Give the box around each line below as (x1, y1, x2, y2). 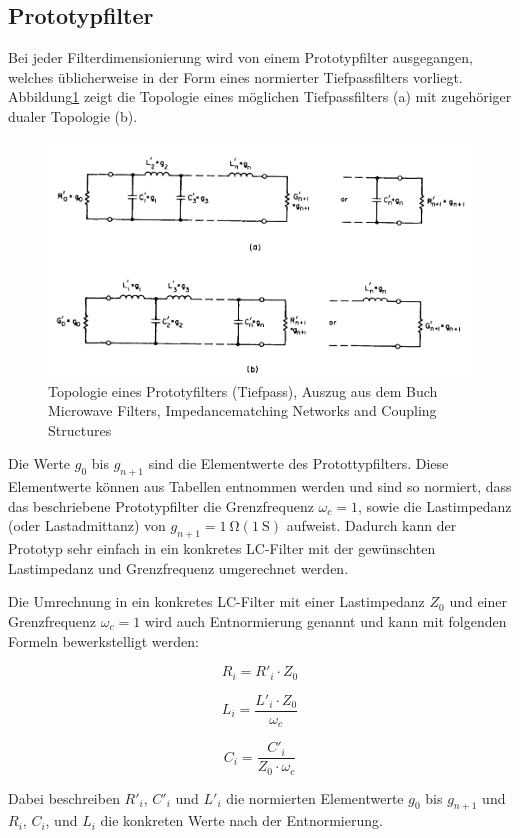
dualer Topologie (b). (8, 105, 138, 126)
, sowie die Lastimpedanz (358, 495, 512, 516)
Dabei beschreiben (8, 787, 120, 808)
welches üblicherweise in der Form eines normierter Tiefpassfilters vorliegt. (8, 66, 463, 87)
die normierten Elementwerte (226, 787, 404, 808)
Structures (48, 419, 112, 440)
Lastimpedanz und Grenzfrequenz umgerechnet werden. (8, 557, 349, 578)
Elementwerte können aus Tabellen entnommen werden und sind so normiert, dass (8, 476, 512, 497)
